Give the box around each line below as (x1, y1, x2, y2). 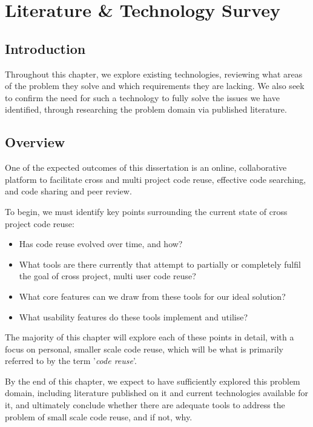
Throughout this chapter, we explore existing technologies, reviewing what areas (5, 67, 303, 80)
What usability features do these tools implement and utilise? (19, 310, 248, 323)
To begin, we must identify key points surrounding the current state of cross (5, 205, 288, 217)
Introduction (5, 39, 86, 58)
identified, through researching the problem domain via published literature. (5, 103, 287, 116)
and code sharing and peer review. (5, 185, 132, 197)
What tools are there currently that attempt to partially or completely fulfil (19, 257, 301, 270)
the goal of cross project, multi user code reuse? (19, 270, 196, 282)
